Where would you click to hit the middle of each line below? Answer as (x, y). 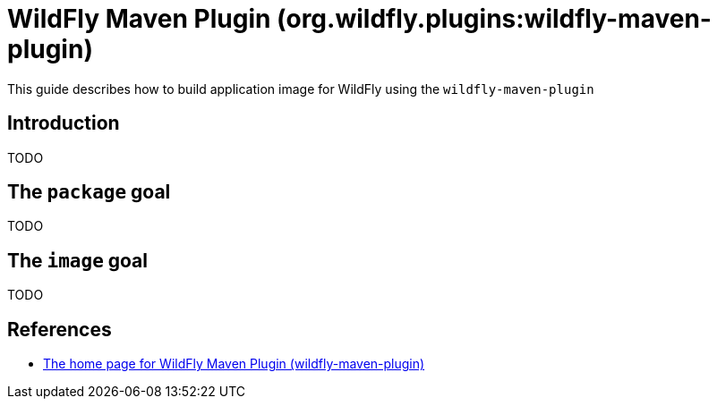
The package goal (89, 192)
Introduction (64, 123)
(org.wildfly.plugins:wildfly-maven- (494, 19)
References (60, 329)
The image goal (78, 260)
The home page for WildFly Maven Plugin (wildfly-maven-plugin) (234, 364)
